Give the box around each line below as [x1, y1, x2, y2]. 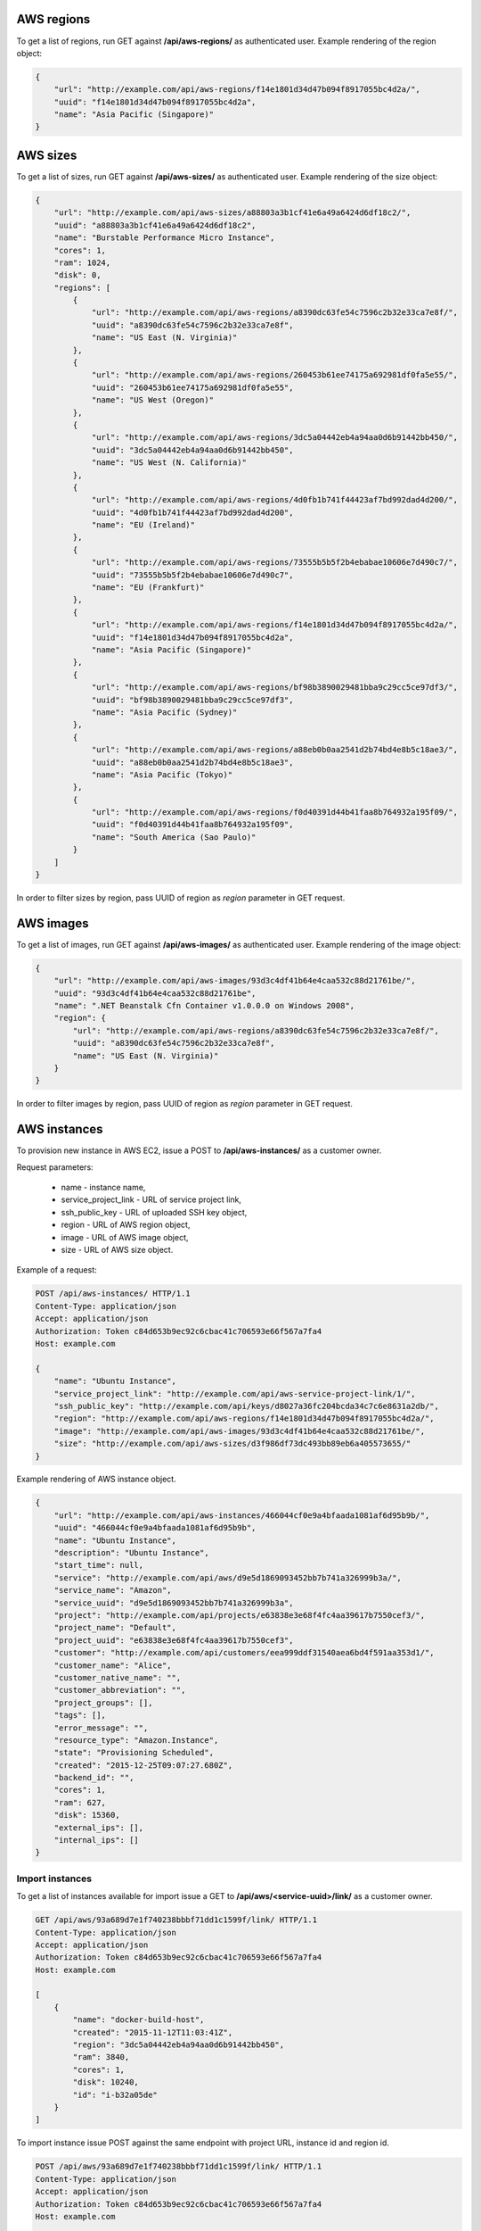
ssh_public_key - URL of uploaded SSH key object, [61, 1207, 248, 1217]
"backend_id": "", [53, 1772, 135, 1783]
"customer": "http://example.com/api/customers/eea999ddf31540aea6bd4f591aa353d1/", [53, 1647, 436, 1658]
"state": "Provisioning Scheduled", [53, 1747, 214, 1758]
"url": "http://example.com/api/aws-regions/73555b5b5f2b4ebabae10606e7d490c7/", [91, 558, 459, 568]
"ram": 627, [53, 1797, 107, 1807]
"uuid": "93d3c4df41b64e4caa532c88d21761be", [53, 988, 257, 999]
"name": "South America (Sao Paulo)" [91, 832, 257, 842]
